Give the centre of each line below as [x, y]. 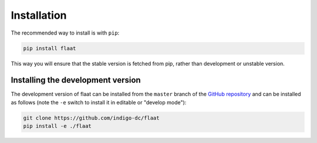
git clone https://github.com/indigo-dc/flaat [91, 118]
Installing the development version [76, 80]
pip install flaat [50, 48]
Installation [39, 15]
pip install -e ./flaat [58, 126]
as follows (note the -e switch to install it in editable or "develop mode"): [99, 102]
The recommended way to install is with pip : [65, 33]
